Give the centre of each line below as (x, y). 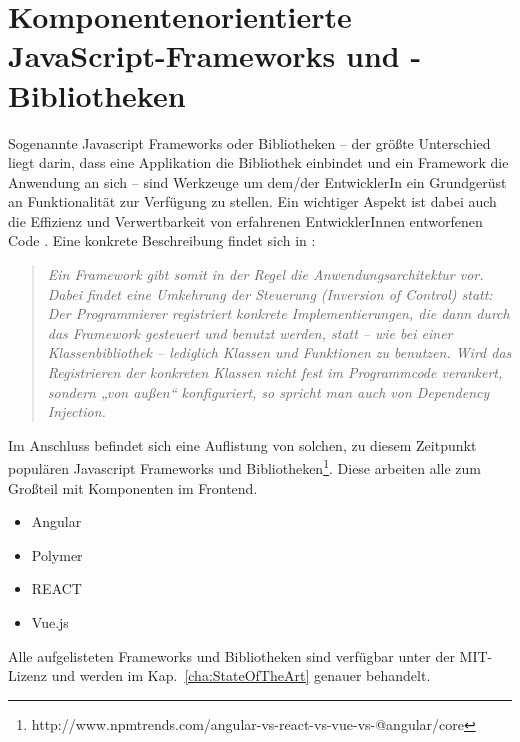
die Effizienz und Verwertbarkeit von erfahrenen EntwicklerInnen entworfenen (245, 220)
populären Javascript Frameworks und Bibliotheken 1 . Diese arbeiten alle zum (244, 467)
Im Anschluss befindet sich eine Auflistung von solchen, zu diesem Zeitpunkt (242, 444)
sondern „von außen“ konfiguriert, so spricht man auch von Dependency (268, 391)
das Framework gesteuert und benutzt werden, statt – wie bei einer (250, 332)
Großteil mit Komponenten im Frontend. (133, 487)
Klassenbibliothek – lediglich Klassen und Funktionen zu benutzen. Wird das (279, 352)
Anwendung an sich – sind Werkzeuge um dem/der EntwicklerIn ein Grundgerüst (257, 181)
